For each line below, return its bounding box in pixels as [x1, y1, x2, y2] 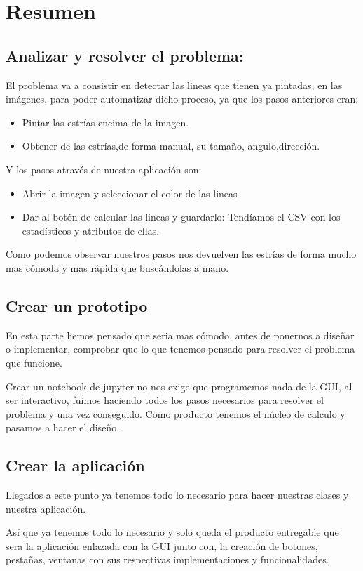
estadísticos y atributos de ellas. [22, 223, 160, 237]
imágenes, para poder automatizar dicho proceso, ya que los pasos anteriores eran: [6, 91, 359, 106]
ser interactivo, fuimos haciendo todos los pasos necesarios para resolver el [6, 393, 324, 407]
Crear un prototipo [6, 294, 148, 316]
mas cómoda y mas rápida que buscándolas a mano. [6, 260, 229, 275]
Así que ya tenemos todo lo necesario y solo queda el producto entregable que [6, 525, 339, 539]
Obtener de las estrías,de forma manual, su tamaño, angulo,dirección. [22, 138, 320, 153]
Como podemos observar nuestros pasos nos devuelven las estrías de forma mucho [6, 247, 357, 261]
